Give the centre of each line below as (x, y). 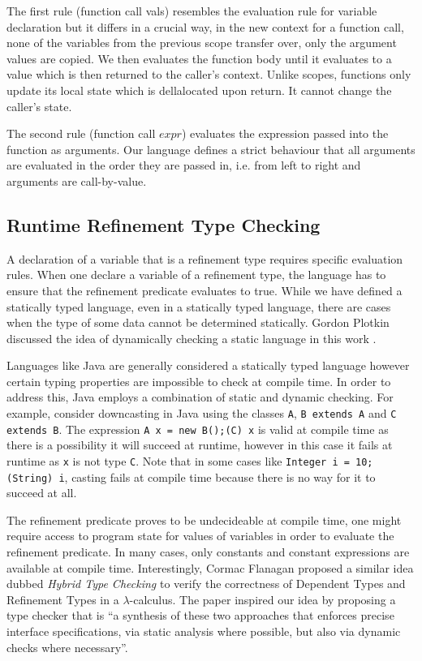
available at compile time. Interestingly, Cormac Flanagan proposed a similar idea (210, 567)
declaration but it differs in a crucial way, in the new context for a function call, (205, 26)
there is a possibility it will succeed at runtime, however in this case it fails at (200, 445)
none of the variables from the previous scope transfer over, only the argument (202, 43)
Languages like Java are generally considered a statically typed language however (208, 365)
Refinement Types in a (63, 599)
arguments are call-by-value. (77, 180)
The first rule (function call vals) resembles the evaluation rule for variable (192, 11)
